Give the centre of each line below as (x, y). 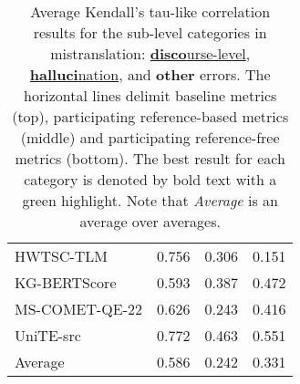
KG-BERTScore (66, 282)
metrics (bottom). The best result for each (150, 158)
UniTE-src (48, 335)
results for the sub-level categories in (150, 32)
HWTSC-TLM (62, 256)
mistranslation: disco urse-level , (150, 53)
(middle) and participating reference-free (150, 137)
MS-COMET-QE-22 (79, 309)
